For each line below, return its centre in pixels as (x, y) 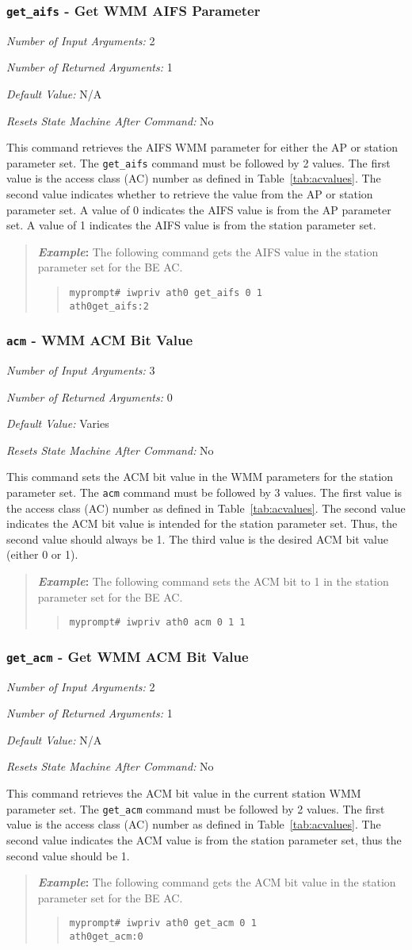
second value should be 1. (68, 855)
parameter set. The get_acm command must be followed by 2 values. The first (196, 808)
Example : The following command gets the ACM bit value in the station (217, 882)
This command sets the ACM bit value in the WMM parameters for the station (200, 477)
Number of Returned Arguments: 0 (90, 396)
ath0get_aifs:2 (109, 306)
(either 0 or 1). (42, 554)
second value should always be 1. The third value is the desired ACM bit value (197, 538)
